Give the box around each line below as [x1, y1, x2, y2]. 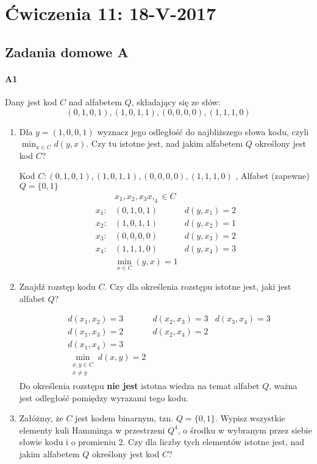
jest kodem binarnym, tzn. [75, 412, 174, 424]
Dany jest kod [5, 95, 57, 108]
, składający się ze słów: [131, 95, 221, 108]
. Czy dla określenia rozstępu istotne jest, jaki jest [104, 280, 291, 293]
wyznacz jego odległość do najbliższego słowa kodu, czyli [97, 125, 309, 138]
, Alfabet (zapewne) [235, 169, 310, 182]
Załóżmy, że [19, 412, 63, 424]
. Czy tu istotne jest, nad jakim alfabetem [86, 137, 243, 150]
